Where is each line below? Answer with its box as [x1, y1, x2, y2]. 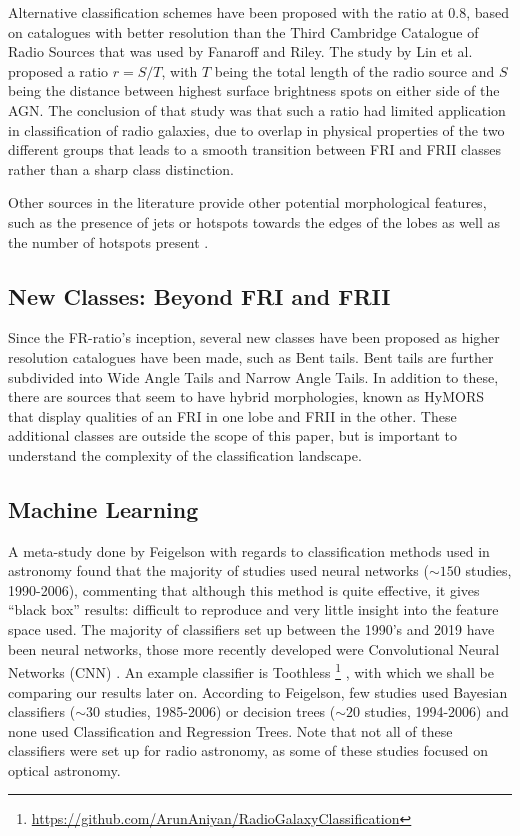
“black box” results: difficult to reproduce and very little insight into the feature [8, 599, 499, 620]
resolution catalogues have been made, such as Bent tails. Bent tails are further [8, 346, 494, 367]
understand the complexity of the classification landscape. [8, 444, 362, 465]
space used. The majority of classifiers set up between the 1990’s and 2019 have [8, 619, 495, 640]
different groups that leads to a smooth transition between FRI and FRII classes [8, 139, 501, 160]
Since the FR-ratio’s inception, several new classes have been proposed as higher [8, 327, 500, 348]
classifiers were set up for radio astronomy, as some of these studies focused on [8, 740, 489, 761]
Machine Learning [8, 493, 199, 524]
